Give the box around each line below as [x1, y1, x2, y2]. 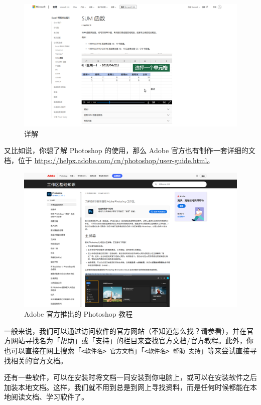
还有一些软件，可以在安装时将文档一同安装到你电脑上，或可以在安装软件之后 [4, 372, 257, 382]
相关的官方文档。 [11, 355, 67, 365]
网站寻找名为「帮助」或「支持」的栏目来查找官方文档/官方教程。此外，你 [11, 335, 253, 346]
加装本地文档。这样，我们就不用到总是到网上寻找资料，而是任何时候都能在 [4, 381, 250, 392]
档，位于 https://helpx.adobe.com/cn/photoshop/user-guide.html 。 [4, 155, 214, 166]
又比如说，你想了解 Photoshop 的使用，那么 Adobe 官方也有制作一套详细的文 [4, 145, 255, 156]
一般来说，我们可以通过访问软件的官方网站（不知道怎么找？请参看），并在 [4, 325, 246, 336]
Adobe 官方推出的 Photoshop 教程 [24, 309, 133, 319]
